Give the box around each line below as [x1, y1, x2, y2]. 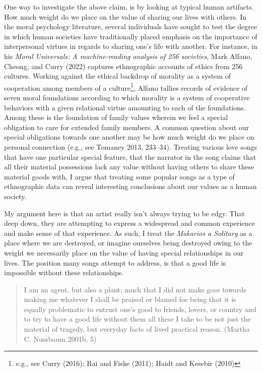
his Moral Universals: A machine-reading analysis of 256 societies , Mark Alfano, [4, 50, 252, 61]
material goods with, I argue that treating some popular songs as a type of [4, 171, 235, 181]
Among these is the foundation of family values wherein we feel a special [4, 112, 228, 122]
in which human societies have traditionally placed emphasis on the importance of [4, 31, 257, 41]
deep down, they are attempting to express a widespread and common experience [4, 218, 255, 228]
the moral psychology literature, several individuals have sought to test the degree [4, 21, 257, 32]
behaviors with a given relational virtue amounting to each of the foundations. [4, 102, 246, 112]
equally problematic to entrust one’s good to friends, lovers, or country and [24, 303, 256, 314]
